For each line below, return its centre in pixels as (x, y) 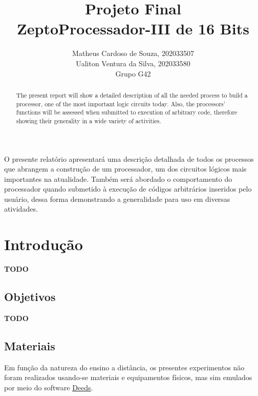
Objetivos (30, 297)
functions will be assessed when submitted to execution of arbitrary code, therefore (127, 112)
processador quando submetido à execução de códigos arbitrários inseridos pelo (128, 189)
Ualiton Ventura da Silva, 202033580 (133, 63)
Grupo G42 (133, 73)
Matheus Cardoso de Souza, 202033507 (133, 53)
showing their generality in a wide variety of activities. (89, 120)
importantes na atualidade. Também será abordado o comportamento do (118, 178)
